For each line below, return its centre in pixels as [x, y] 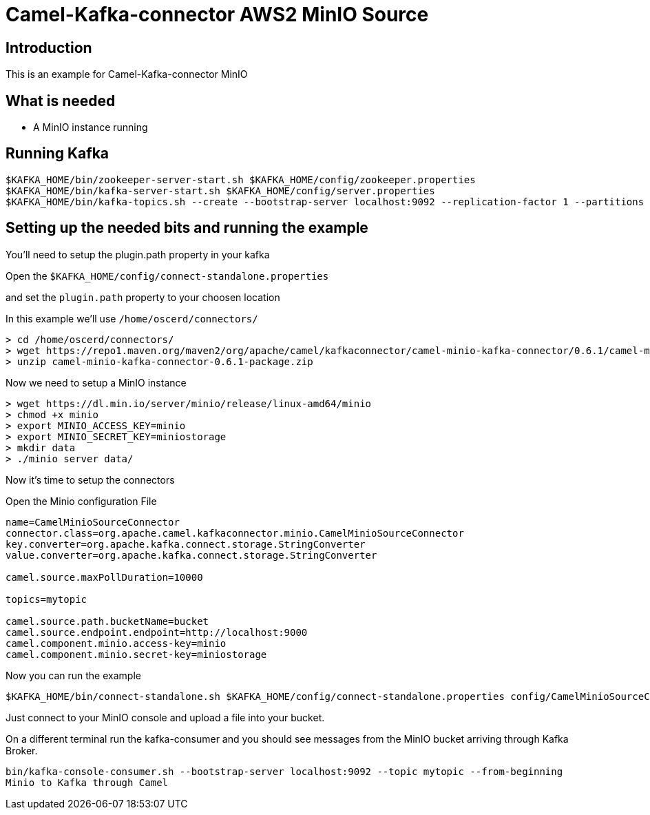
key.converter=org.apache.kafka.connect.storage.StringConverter [186, 544]
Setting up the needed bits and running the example [187, 228]
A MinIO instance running [91, 127]
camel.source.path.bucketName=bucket [107, 621]
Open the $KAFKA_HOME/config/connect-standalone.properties [167, 276]
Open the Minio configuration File [81, 501]
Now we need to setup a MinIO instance [96, 382]
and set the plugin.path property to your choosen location [143, 297]
